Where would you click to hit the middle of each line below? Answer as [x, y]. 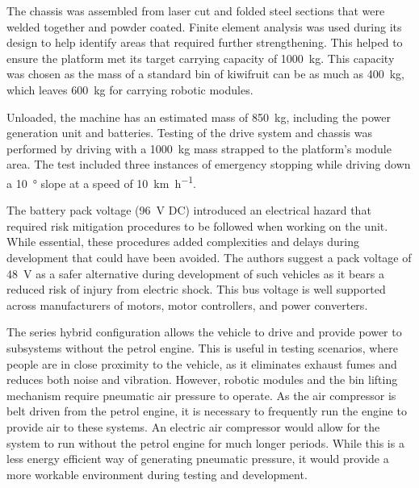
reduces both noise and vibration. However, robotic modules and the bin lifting [202, 380]
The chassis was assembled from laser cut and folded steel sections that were [196, 10]
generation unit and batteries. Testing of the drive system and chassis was [189, 133]
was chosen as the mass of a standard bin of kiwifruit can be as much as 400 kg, [205, 74]
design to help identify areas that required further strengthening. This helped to [205, 42]
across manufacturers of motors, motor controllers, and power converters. [187, 304]
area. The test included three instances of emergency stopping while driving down [209, 164]
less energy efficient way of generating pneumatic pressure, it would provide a [198, 459]
